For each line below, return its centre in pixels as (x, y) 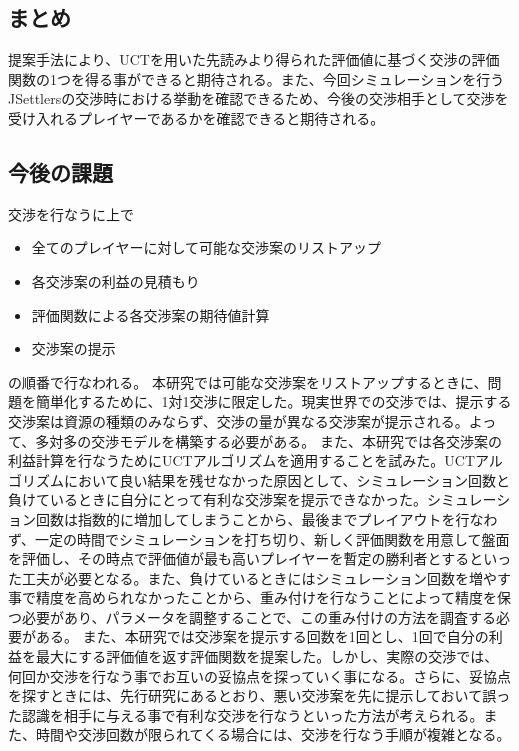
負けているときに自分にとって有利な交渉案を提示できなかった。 (217, 499)
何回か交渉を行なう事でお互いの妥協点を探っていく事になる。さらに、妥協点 (259, 675)
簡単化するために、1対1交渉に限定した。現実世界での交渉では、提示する (273, 401)
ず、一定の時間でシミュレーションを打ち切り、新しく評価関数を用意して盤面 (259, 538)
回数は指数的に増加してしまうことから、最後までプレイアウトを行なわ (266, 518)
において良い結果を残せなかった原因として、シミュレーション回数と (286, 479)
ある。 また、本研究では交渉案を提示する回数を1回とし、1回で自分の (262, 636)
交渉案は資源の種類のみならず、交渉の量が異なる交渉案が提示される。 (238, 420)
